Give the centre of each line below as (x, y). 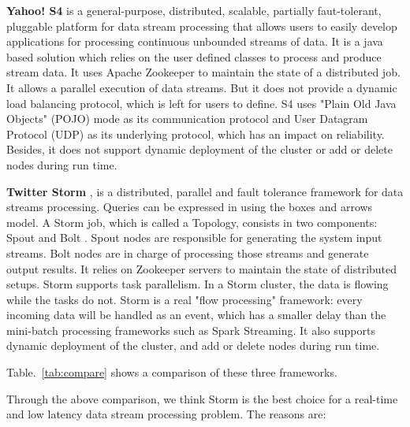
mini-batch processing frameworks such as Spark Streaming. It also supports (191, 330)
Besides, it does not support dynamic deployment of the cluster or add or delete (199, 149)
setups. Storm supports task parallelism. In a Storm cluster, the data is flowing (198, 284)
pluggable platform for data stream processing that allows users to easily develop (202, 26)
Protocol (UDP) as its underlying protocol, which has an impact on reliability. (196, 134)
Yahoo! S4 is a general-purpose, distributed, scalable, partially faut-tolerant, (194, 10)
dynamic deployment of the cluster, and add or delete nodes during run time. (193, 345)
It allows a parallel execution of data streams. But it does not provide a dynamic (202, 87)
